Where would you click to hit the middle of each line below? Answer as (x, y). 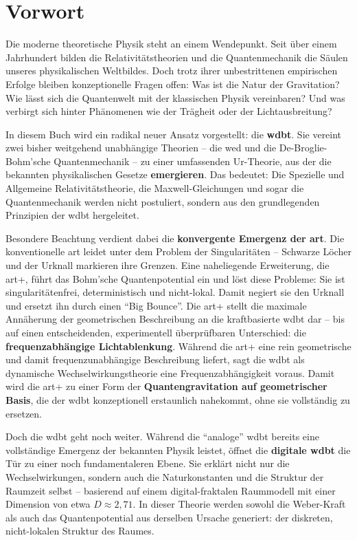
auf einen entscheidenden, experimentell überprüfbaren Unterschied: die (156, 332)
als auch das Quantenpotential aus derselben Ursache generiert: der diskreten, (169, 517)
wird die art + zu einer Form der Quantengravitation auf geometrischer (166, 386)
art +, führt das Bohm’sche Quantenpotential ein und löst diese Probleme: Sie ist (175, 278)
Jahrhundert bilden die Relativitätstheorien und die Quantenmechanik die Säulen (177, 57)
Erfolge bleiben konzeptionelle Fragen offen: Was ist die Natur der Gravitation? (173, 84)
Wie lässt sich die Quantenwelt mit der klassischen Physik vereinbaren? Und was (175, 97)
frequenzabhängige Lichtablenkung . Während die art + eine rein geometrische (178, 346)
